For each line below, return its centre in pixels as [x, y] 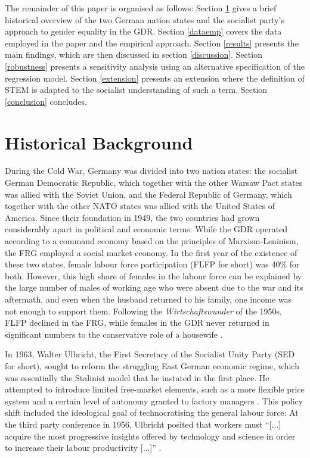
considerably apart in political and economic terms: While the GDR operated [146, 229]
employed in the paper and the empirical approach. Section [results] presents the [152, 43]
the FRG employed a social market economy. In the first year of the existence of [151, 252]
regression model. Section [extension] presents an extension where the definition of [155, 78]
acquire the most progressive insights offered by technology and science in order [150, 436]
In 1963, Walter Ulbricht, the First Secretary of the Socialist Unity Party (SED [150, 354]
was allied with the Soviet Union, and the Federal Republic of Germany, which [148, 194]
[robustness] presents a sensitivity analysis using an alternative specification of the [155, 66]
